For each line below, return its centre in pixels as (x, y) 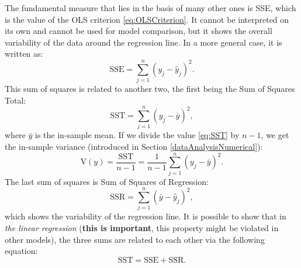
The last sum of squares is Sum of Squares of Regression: (107, 181)
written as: (24, 54)
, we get (275, 135)
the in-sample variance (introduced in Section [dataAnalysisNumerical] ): (134, 146)
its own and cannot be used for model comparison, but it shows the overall (139, 31)
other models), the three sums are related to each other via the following (135, 239)
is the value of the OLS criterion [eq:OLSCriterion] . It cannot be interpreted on (147, 19)
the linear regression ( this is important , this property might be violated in (142, 228)
